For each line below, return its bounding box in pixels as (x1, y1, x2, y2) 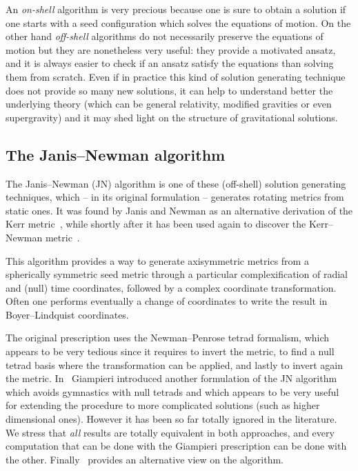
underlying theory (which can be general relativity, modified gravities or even (6, 97, 332, 111)
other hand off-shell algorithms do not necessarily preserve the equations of (6, 29, 324, 43)
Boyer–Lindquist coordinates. (6, 307, 129, 321)
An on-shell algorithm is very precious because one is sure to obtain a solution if (6, 2, 346, 16)
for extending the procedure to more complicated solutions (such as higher (6, 398, 320, 412)
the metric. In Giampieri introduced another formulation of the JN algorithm (6, 371, 337, 385)
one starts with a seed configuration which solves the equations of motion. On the (6, 15, 351, 30)
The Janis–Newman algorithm (6, 143, 226, 165)
